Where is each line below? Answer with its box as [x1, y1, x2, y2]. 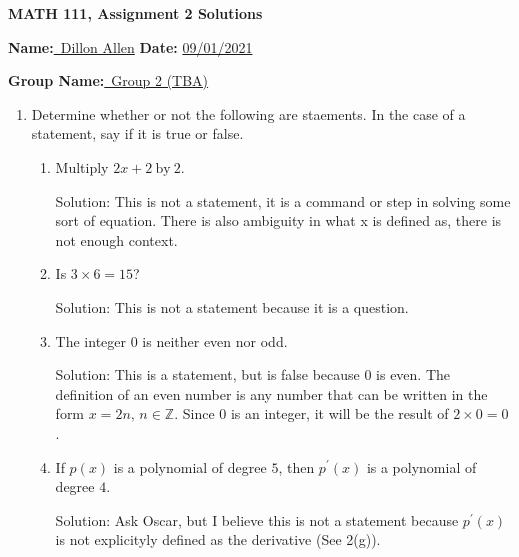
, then [278, 456, 315, 477]
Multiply [55, 156, 109, 177]
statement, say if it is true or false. [31, 123, 244, 144]
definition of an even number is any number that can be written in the [55, 383, 488, 404]
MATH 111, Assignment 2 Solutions [8, 3, 263, 23]
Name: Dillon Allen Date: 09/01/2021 [8, 36, 253, 57]
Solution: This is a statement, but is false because [55, 364, 360, 385]
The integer [55, 330, 127, 351]
